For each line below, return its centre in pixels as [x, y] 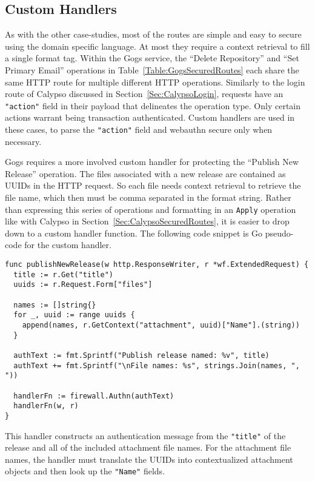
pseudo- [279, 233]
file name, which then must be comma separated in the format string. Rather [148, 197]
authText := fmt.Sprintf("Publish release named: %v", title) [141, 355]
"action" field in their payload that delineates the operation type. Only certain [153, 105]
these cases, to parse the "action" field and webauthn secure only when [139, 129]
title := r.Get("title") [63, 274]
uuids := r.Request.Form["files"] [83, 285]
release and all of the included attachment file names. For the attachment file [148, 447]
